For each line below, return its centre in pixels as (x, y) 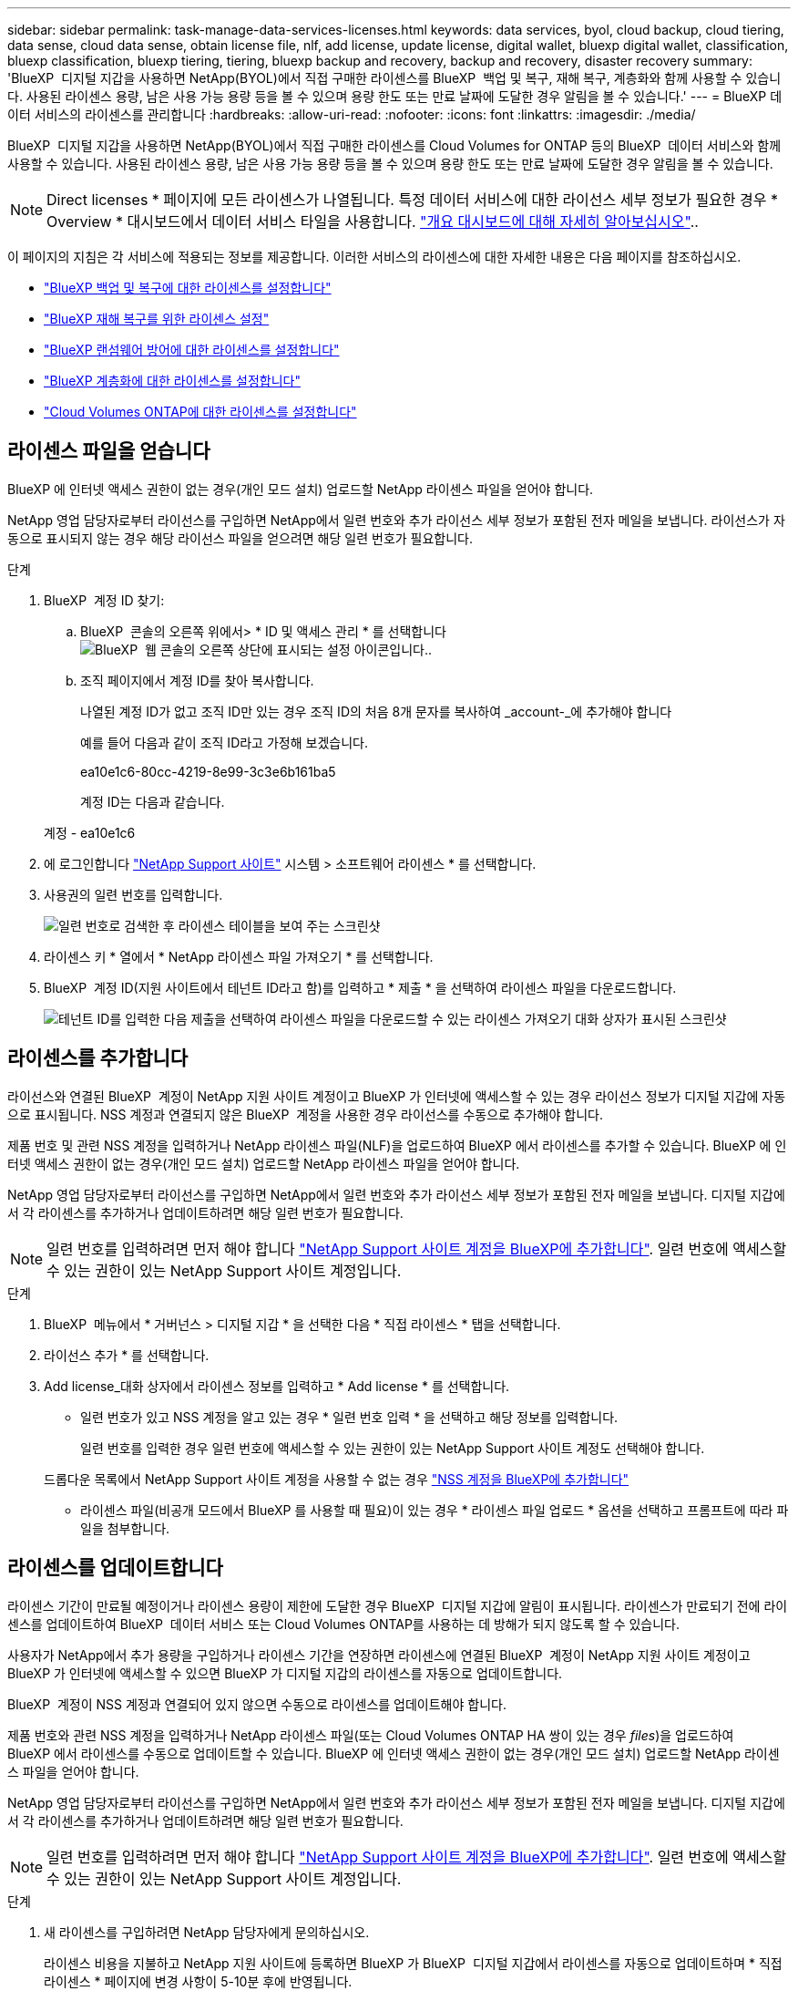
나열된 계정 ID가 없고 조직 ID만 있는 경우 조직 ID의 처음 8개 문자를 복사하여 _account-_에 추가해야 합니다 (376, 711)
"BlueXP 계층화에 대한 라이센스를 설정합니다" (172, 381)
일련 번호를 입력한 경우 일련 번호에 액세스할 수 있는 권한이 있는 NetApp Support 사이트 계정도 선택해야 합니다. (393, 1448)
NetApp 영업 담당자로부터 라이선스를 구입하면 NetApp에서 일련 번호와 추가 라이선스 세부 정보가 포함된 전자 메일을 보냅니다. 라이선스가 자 (396, 520)
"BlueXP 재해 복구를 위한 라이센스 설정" (157, 319)
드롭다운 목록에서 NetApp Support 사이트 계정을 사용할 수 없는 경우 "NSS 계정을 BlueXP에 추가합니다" (337, 1479)
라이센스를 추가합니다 (98, 1058)
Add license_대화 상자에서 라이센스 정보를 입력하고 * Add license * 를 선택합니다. (277, 1386)
